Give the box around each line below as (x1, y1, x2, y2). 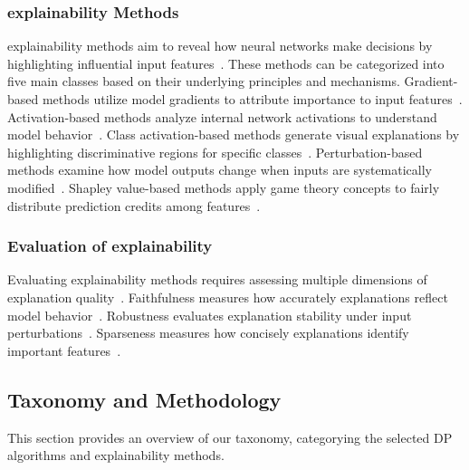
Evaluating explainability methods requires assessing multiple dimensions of (7, 270, 427, 289)
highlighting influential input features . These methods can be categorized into (7, 53, 445, 72)
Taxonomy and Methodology (7, 385, 282, 413)
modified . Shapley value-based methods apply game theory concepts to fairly (7, 177, 440, 197)
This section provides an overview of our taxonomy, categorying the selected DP (7, 427, 453, 446)
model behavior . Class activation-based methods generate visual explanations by (7, 125, 460, 144)
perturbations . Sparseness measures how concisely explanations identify (7, 323, 409, 342)
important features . (7, 341, 121, 360)
